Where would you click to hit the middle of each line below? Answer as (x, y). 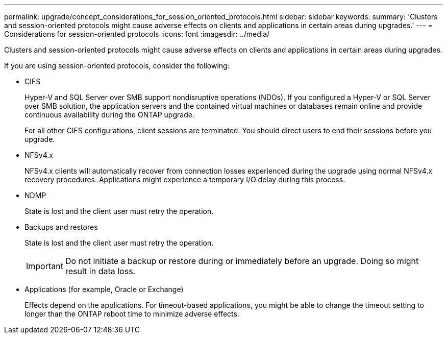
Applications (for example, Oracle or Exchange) (104, 289)
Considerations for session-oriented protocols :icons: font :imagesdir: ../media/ (137, 34)
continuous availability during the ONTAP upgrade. (109, 115)
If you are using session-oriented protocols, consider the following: (117, 66)
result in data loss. (100, 271)
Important (45, 266)
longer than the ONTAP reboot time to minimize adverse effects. (132, 314)
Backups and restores (61, 227)
